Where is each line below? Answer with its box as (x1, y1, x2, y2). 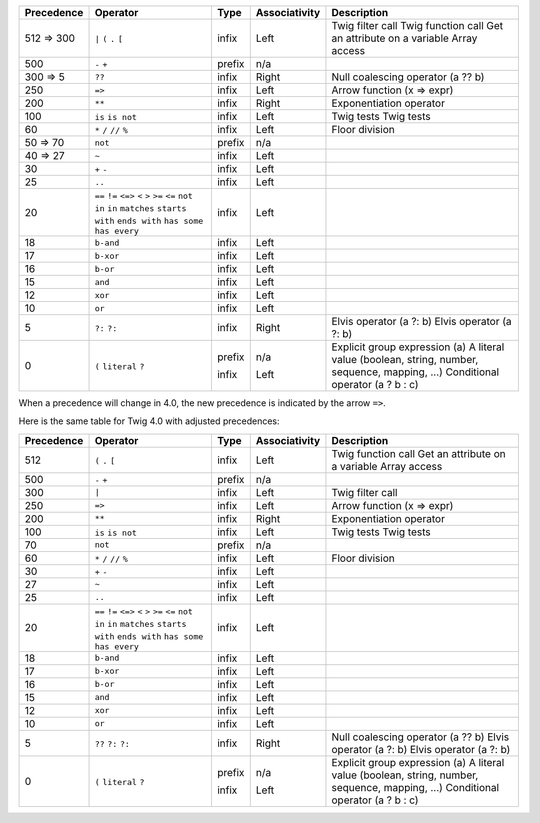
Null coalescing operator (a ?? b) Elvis (331, 730, 510, 744)
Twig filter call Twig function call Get (331, 19, 504, 32)
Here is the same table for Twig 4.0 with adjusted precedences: (18, 415, 280, 427)
